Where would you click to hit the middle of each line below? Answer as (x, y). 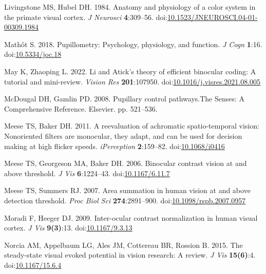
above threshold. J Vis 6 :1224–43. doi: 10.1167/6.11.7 (87, 173)
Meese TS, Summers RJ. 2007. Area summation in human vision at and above (127, 190)
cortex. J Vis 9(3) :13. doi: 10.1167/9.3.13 (68, 228)
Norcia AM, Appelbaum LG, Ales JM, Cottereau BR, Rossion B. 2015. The (123, 245)
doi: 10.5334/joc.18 (33, 54)
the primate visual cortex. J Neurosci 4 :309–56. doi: (86, 17)
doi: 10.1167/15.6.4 (33, 265)
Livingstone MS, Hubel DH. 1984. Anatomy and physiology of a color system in (130, 7)
